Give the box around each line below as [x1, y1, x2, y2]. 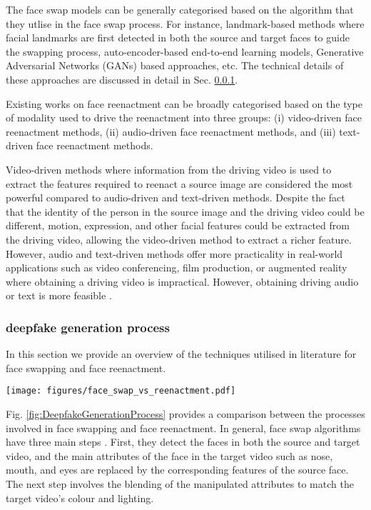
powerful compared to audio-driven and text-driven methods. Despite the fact [6, 190, 345, 205]
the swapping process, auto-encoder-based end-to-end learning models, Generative [6, 44, 364, 59]
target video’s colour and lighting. [6, 490, 154, 505]
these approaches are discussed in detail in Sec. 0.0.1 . [6, 71, 238, 86]
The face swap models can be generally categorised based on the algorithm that [6, 2, 354, 16]
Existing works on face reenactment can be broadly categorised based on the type [6, 96, 362, 111]
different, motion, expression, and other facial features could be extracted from [6, 218, 350, 233]
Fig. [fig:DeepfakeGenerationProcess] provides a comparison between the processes [6, 406, 365, 421]
